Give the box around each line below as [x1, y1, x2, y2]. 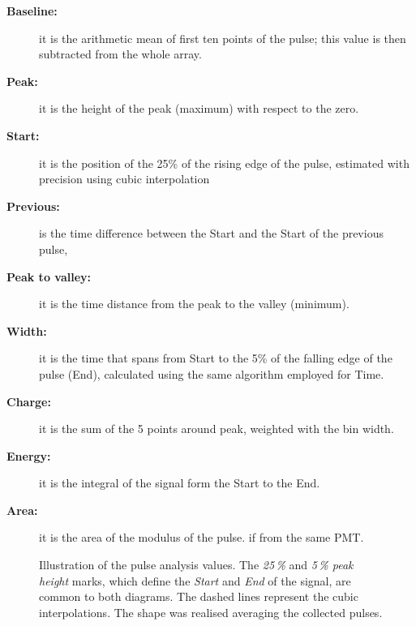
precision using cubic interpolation [39, 170, 210, 187]
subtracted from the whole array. [39, 45, 202, 62]
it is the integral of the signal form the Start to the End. [39, 474, 320, 491]
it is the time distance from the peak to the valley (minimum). [39, 295, 350, 312]
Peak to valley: [6, 268, 91, 285]
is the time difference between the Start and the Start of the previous [39, 225, 384, 242]
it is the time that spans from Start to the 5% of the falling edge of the [39, 349, 392, 367]
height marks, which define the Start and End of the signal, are [39, 572, 351, 589]
